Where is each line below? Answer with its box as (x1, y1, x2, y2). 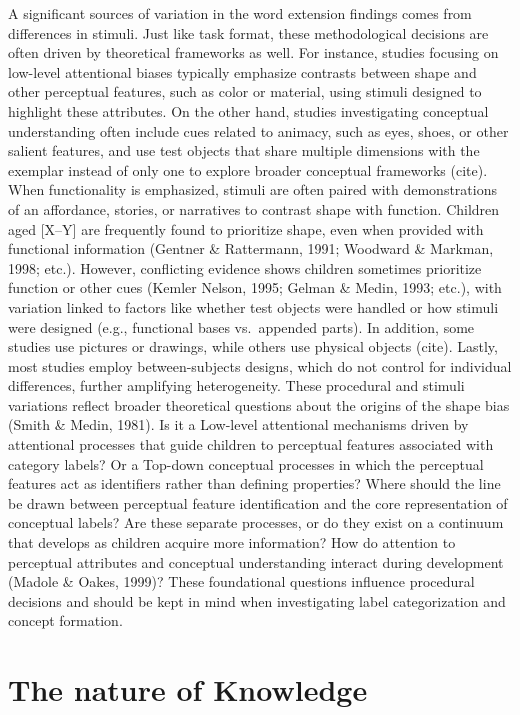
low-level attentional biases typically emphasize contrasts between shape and (8, 61, 477, 82)
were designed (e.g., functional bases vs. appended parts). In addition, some (8, 316, 475, 337)
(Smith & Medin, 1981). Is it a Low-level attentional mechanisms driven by (8, 414, 469, 435)
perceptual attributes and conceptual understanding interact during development (8, 551, 504, 572)
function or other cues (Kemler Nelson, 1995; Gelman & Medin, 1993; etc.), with (8, 277, 502, 298)
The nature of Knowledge (8, 669, 368, 710)
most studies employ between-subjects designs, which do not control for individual (8, 355, 512, 376)
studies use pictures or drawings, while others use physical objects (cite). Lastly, (8, 336, 498, 357)
